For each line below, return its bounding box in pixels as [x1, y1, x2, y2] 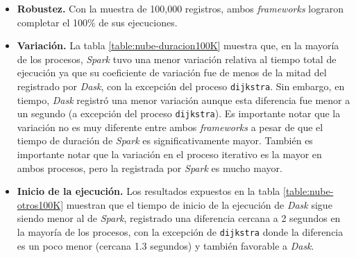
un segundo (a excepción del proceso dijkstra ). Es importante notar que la [17, 106, 341, 121]
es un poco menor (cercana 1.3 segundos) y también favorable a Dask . [17, 238, 314, 252]
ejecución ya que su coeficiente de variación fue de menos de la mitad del [17, 65, 327, 80]
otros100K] [17, 197, 64, 212]
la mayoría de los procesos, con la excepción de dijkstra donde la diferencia [17, 225, 344, 239]
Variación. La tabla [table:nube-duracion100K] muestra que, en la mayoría [17, 38, 339, 53]
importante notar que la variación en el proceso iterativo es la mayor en [17, 147, 322, 162]
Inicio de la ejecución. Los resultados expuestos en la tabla [17, 184, 280, 198]
